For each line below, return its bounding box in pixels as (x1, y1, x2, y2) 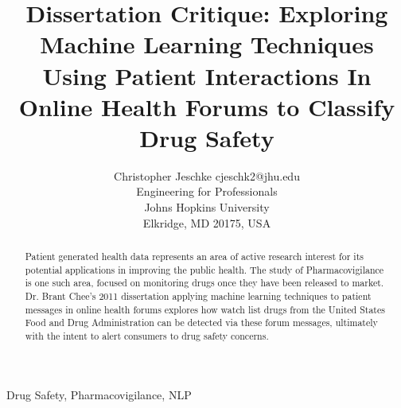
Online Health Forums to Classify (18, 90, 395, 122)
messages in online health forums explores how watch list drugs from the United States (25, 302, 385, 316)
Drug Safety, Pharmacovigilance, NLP (6, 386, 192, 402)
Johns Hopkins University (144, 199, 270, 216)
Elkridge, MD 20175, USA (142, 214, 271, 231)
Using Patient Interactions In (42, 59, 372, 91)
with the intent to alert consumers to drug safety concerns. (25, 328, 269, 342)
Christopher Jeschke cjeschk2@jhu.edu (114, 167, 300, 184)
